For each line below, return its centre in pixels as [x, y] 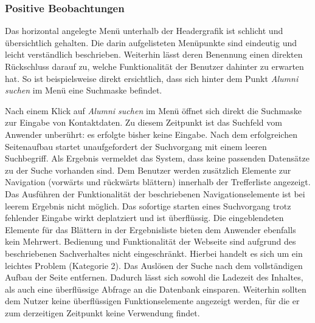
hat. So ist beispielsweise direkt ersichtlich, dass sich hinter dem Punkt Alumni [152, 78]
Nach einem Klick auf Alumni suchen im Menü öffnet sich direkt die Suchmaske [153, 110]
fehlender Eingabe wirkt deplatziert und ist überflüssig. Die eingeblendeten [144, 218]
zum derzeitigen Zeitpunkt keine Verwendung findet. [102, 312]
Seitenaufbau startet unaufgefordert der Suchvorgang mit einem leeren [136, 146]
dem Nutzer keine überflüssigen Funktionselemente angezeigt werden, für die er [152, 301]
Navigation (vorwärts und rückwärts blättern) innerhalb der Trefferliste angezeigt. [158, 182]
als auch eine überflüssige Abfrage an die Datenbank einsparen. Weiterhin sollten [156, 289]
